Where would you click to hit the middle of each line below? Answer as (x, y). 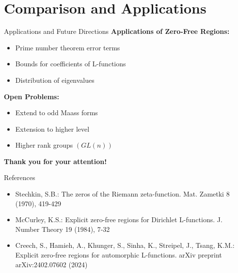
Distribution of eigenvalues (55, 80)
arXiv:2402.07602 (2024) (51, 264)
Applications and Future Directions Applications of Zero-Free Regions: (117, 31)
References (20, 177)
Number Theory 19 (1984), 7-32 (63, 229)
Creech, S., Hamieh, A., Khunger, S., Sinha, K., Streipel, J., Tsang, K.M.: (125, 245)
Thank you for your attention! (56, 161)
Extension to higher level (52, 129)
